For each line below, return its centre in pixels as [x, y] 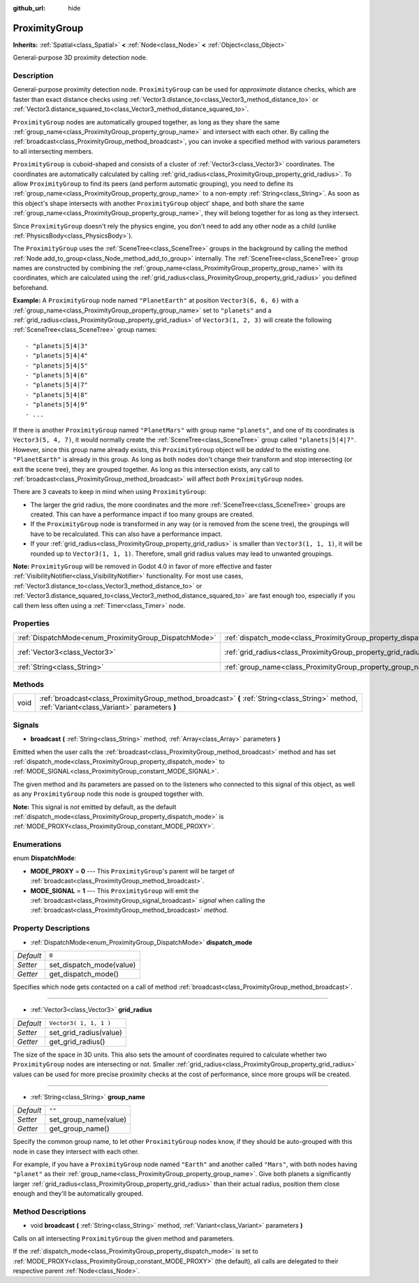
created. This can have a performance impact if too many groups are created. [142, 514]
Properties [31, 623]
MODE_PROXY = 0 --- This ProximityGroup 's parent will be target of [133, 871]
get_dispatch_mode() [84, 973]
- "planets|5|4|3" [57, 346]
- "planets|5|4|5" [57, 365]
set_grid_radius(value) [86, 1032]
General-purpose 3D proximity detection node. [80, 58]
